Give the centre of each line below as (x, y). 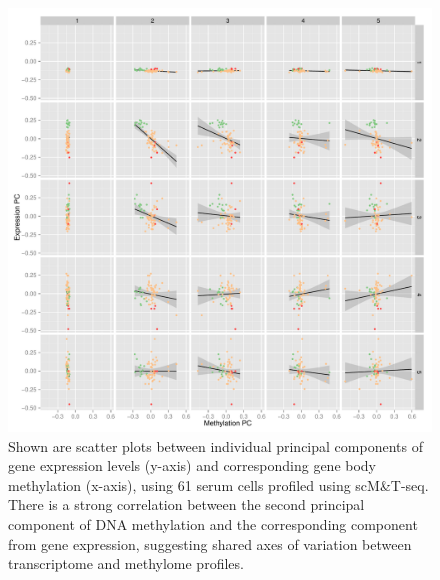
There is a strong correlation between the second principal (186, 504)
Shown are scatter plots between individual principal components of (215, 445)
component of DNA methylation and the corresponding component (213, 523)
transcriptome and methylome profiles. (126, 563)
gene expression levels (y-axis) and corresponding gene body (192, 465)
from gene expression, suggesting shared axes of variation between (210, 543)
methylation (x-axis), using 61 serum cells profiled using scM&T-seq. (218, 484)
